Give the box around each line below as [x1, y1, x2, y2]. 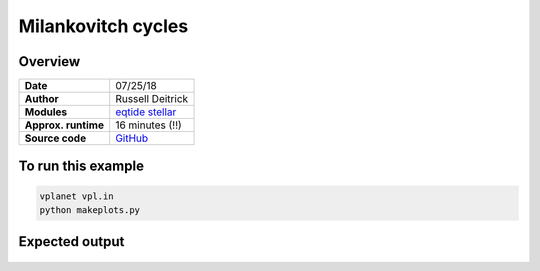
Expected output [18, 233, 125, 250]
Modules [24, 105, 68, 119]
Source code [24, 131, 87, 145]
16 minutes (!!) [115, 118, 182, 132]
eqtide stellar [115, 105, 177, 119]
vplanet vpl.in [39, 190, 114, 202]
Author [24, 92, 59, 106]
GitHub [115, 131, 149, 145]
